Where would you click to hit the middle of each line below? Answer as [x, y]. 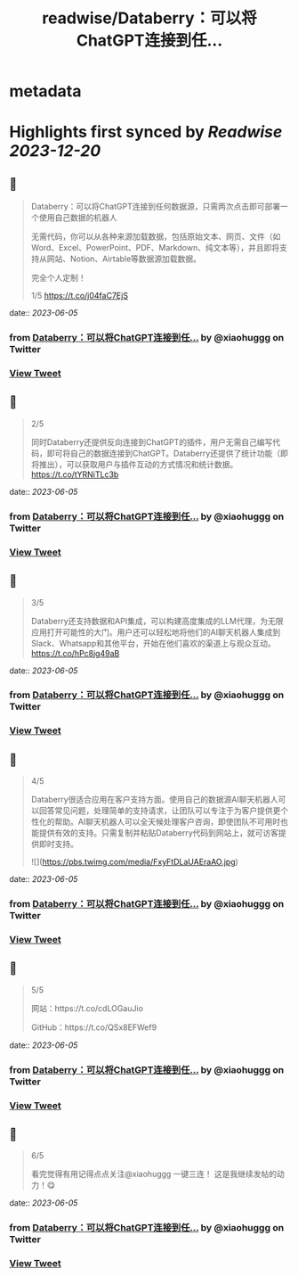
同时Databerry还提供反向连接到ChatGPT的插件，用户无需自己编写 [152, 441]
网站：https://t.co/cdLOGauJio [87, 1008]
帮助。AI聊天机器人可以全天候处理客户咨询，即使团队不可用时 [168, 822]
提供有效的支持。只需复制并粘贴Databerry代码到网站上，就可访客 [158, 833]
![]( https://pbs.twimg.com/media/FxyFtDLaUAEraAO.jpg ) [134, 862]
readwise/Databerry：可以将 [149, 18]
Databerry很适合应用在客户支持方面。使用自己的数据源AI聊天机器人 [154, 800]
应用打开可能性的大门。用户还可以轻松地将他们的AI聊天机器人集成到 [156, 632]
